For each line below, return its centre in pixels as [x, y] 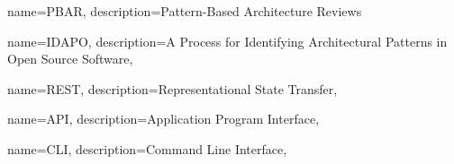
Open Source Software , [70, 59]
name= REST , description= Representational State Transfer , [173, 88]
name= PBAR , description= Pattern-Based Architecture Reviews [185, 11]
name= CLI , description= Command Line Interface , [147, 148]
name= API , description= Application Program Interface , [163, 119]
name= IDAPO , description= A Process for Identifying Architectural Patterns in [227, 41]
